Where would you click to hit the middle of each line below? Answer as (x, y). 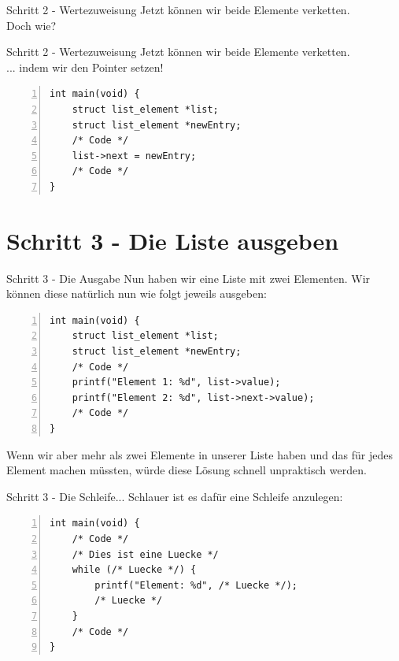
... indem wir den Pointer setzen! (85, 67)
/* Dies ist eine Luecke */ (145, 554)
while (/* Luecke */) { (134, 570)
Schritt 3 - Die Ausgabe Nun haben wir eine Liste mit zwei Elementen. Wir (188, 278)
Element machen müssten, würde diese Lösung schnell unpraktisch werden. (187, 470)
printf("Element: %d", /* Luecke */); (196, 585)
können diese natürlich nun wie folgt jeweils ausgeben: (137, 293)
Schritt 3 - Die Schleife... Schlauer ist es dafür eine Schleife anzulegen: (175, 496)
